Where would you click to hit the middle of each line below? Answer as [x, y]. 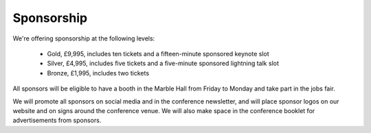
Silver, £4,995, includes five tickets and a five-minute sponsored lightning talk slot [163, 63]
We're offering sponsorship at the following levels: [84, 38]
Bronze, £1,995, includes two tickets [98, 73]
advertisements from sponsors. [57, 121]
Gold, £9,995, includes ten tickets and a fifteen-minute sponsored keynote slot [158, 53]
